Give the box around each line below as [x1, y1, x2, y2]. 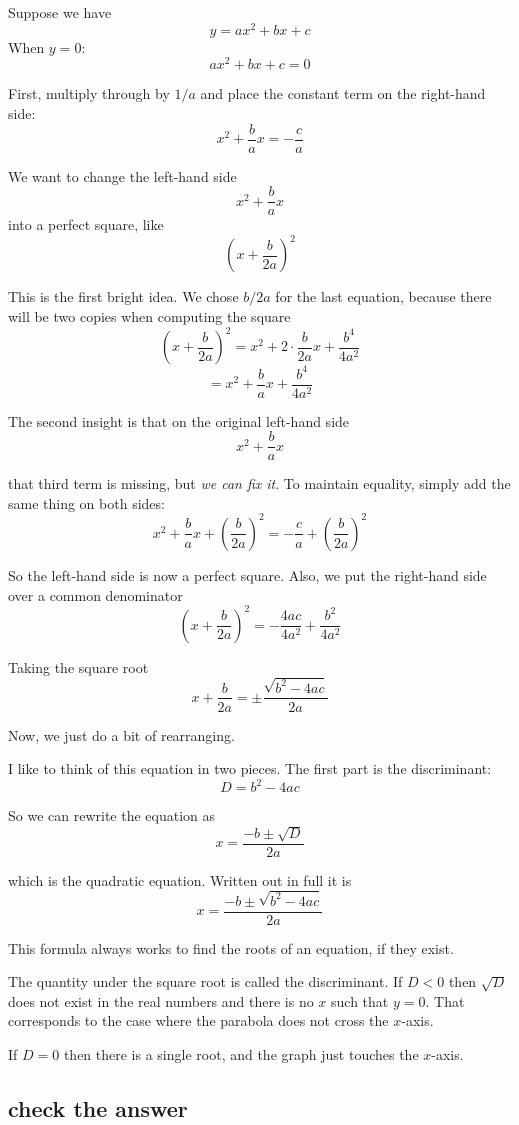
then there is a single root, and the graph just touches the [63, 1044, 419, 1064]
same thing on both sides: [8, 492, 165, 513]
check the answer [8, 1092, 188, 1123]
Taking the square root [8, 656, 149, 677]
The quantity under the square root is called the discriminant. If [8, 971, 403, 992]
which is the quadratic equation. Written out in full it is [8, 869, 352, 890]
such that [331, 990, 389, 1011]
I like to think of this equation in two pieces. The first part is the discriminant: [8, 758, 492, 779]
